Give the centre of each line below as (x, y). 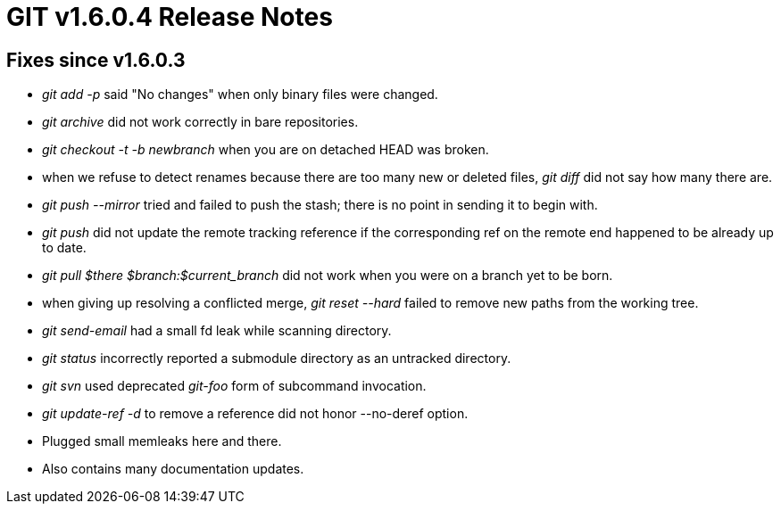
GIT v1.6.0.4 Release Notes (170, 17)
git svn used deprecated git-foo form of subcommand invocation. (234, 386)
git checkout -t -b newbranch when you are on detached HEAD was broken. (266, 150)
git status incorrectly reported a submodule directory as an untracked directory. (277, 359)
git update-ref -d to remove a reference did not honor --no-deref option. (255, 414)
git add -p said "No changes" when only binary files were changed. (240, 95)
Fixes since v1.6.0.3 (96, 60)
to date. (64, 248)
